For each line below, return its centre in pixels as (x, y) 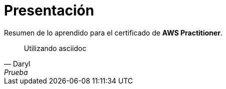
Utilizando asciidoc (55, 48)
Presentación (49, 10)
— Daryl (17, 63)
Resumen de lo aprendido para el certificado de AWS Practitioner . (113, 32)
